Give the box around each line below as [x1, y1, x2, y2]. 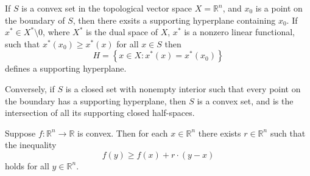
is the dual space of [86, 25, 158, 38]
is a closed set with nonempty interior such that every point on [65, 82, 301, 95]
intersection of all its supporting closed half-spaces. [5, 106, 195, 119]
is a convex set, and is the [197, 94, 294, 107]
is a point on [255, 2, 303, 14]
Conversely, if [5, 82, 55, 95]
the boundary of [5, 13, 65, 26]
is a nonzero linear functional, [184, 25, 295, 38]
